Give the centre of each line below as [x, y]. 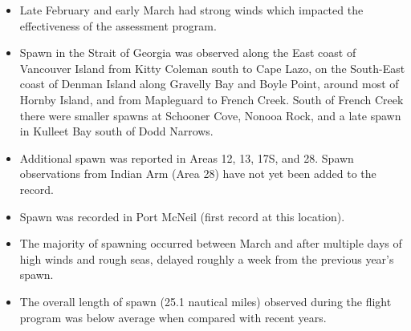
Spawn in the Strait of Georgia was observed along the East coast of [188, 52]
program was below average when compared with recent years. [173, 317]
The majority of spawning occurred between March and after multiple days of [211, 243]
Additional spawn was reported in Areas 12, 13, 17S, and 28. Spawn [187, 157]
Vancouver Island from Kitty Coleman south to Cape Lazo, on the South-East [212, 68]
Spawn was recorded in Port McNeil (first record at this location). [182, 216]
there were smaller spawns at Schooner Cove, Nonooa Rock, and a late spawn [210, 115]
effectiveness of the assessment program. [118, 25]
